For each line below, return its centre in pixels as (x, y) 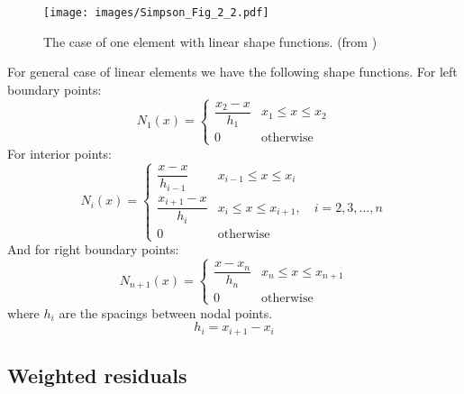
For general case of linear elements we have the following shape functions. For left (232, 72)
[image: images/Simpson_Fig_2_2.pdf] (156, 13)
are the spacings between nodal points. (166, 312)
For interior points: (59, 153)
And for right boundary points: (93, 249)
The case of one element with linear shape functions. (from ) (210, 41)
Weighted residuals (97, 376)
